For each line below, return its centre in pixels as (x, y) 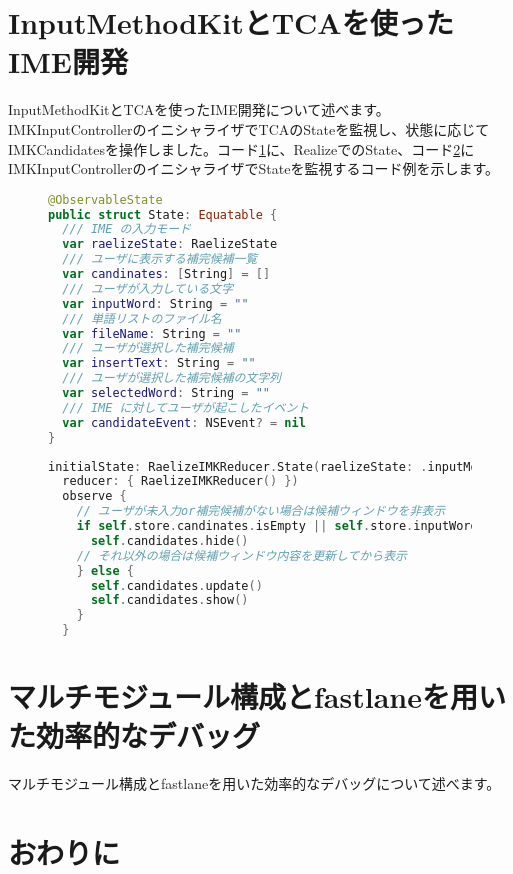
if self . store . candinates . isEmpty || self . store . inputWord (277, 526)
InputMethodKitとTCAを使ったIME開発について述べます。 (199, 109)
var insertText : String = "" (159, 363)
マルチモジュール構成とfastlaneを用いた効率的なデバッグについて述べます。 (254, 783)
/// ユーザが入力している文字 (148, 288)
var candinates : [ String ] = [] (166, 274)
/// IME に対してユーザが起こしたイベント (186, 407)
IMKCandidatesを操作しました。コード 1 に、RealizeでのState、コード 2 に (241, 148)
